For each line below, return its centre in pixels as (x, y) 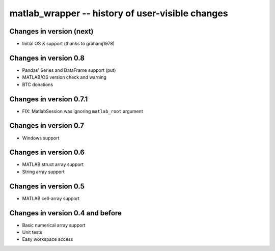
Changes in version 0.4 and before (66, 213)
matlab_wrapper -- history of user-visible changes (119, 13)
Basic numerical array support (54, 225)
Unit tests (32, 232)
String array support (43, 172)
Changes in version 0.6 (47, 152)
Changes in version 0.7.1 (49, 99)
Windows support (41, 138)
